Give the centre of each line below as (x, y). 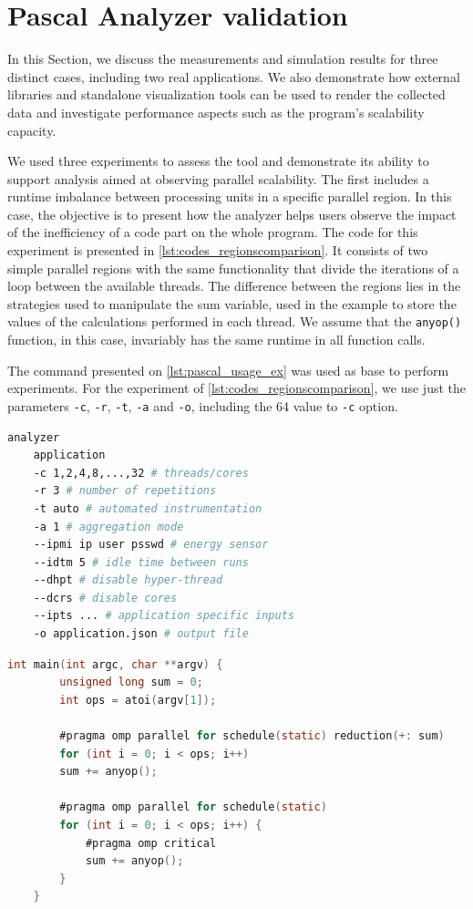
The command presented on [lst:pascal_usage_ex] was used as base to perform (228, 370)
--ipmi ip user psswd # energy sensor (151, 545)
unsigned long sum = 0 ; (131, 682)
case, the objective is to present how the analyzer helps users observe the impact (232, 214)
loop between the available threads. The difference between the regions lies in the (234, 286)
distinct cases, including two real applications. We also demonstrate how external (234, 76)
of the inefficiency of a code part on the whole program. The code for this (213, 232)
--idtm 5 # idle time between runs (141, 562)
